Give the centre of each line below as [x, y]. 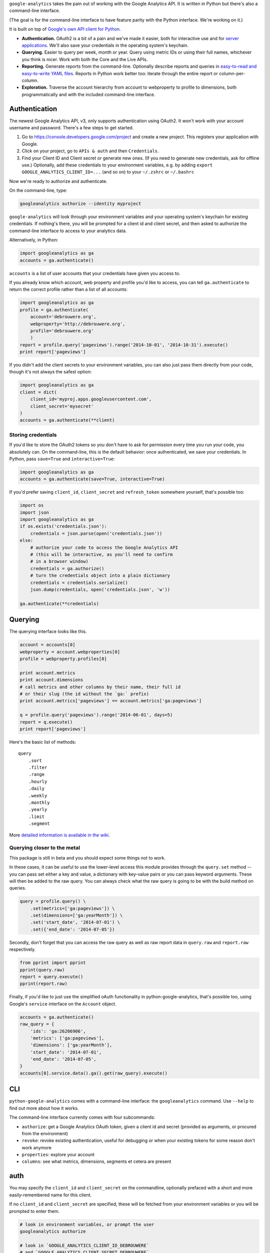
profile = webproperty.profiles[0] [63, 659]
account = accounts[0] [47, 645]
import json [34, 512]
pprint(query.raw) [42, 970]
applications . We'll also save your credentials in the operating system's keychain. [105, 45]
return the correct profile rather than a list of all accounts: [68, 289]
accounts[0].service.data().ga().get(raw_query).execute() [93, 1073]
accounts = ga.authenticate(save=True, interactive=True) [92, 479]
